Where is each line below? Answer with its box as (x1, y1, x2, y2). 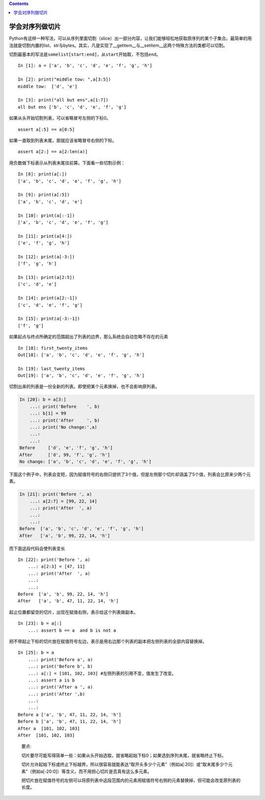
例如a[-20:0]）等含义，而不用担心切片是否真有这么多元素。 (32, 768, 152, 774)
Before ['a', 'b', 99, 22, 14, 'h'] (18, 591, 109, 597)
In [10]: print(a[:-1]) (18, 213, 75, 218)
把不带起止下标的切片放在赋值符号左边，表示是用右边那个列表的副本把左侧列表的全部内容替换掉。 (9, 638, 207, 644)
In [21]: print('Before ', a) (19, 492, 92, 497)
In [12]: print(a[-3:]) (18, 254, 75, 259)
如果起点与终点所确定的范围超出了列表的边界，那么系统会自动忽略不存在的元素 (9, 334, 168, 339)
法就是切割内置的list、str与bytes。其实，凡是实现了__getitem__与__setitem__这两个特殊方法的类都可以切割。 (9, 42, 228, 48)
